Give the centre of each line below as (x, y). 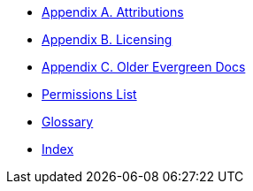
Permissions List (89, 94)
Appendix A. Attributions (113, 12)
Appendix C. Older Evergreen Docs (144, 67)
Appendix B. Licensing (107, 39)
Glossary (68, 122)
